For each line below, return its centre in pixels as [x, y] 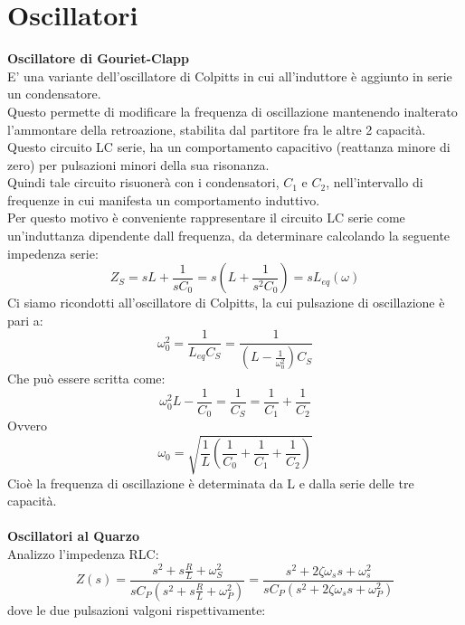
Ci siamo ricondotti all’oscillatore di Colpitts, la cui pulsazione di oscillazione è [226, 303]
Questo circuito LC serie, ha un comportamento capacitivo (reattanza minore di [229, 147]
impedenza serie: [53, 253]
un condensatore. [54, 94]
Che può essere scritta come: [86, 379]
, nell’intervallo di [375, 182]
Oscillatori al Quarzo [73, 536]
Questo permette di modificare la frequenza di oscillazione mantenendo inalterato [232, 111]
